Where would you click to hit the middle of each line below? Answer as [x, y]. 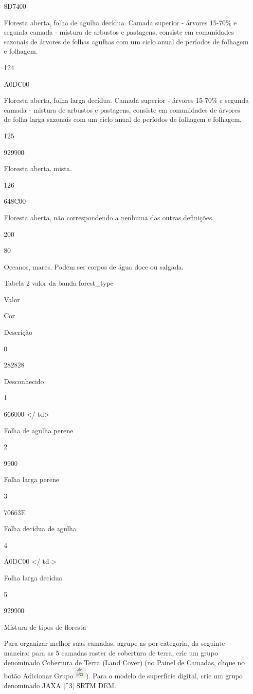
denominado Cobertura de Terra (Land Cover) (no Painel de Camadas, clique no [124, 662]
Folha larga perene [32, 479]
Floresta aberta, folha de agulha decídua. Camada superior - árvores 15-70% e [120, 22]
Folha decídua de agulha [40, 529]
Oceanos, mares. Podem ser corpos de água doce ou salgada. [94, 266]
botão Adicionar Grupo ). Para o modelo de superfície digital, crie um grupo [123, 676]
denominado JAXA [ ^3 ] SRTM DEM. [60, 685]
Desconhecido [24, 381]
